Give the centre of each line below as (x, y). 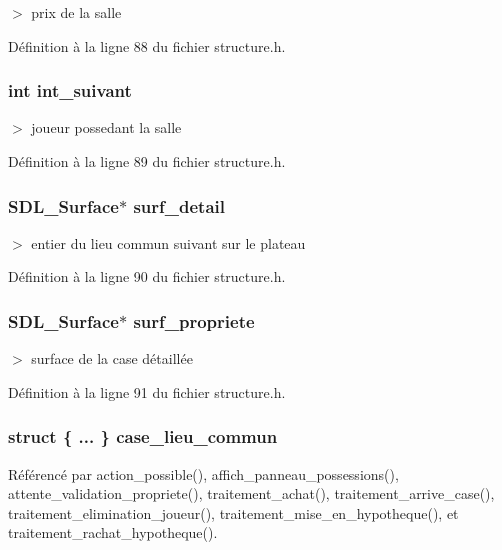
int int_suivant (70, 90)
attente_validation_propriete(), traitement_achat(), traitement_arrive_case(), (251, 493)
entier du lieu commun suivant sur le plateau (168, 242)
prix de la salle (76, 12)
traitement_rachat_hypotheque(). (113, 532)
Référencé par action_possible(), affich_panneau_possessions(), (203, 473)
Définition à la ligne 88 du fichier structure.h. (147, 45)
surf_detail (179, 205)
